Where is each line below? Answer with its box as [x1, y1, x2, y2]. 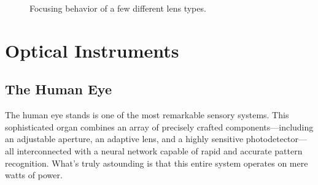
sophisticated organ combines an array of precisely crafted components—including [5, 120, 314, 133]
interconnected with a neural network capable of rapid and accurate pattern [17, 144, 303, 157]
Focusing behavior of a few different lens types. [29, 2, 206, 14]
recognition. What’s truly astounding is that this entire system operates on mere [5, 156, 308, 169]
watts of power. [5, 168, 63, 181]
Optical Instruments [5, 37, 179, 62]
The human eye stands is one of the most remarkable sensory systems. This [5, 108, 289, 121]
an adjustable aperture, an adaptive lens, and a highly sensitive [5, 132, 244, 145]
